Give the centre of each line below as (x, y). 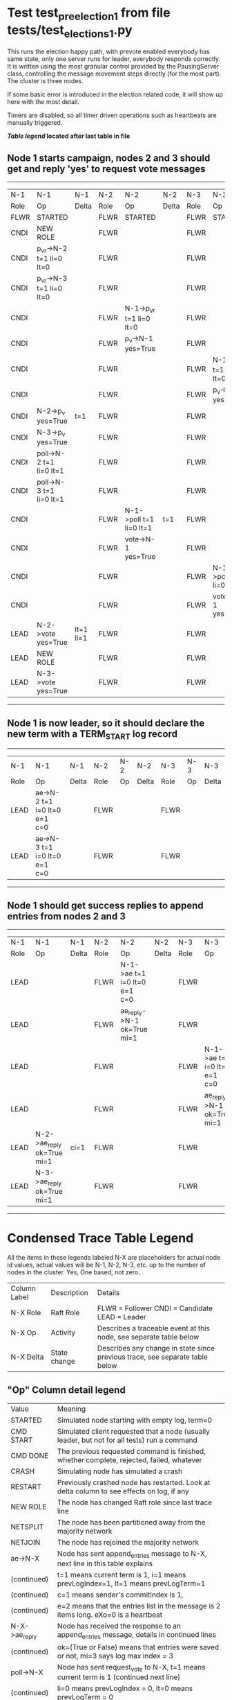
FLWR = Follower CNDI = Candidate (155, 1308)
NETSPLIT (27, 1527)
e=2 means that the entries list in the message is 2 (139, 1606)
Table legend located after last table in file (69, 136)
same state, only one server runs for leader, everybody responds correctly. (114, 59)
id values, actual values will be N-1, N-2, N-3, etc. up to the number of (106, 1265)
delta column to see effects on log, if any (123, 1491)
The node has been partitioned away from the (132, 1522)
